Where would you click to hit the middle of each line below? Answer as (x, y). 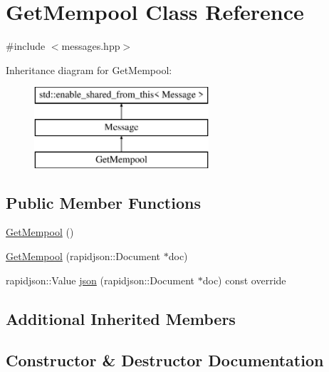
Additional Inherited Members (121, 318)
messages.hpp (91, 46)
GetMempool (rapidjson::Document (83, 256)
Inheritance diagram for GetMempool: (89, 69)
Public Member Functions (103, 202)
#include (26, 46)
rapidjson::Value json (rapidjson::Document (100, 280)
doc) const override (244, 280)
